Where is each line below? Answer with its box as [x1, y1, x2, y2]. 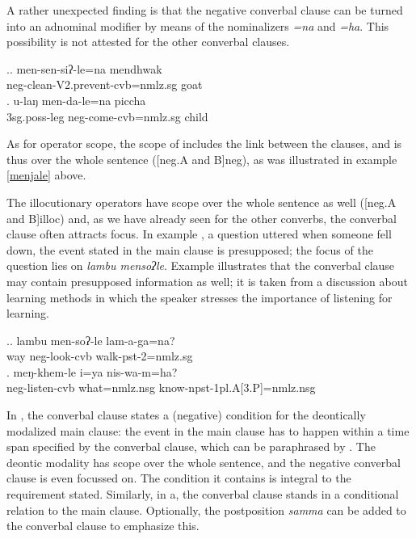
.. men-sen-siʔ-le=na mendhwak [6, 60, 162, 77]
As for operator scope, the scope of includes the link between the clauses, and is [6, 135, 402, 152]
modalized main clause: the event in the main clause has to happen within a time [6, 422, 410, 439]
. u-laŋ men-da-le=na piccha [6, 91, 146, 108]
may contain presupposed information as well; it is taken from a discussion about [6, 272, 408, 289]
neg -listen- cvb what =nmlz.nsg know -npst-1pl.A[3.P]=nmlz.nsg [6, 379, 316, 396]
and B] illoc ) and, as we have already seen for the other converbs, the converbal [6, 209, 397, 226]
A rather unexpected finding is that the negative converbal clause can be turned [6, 2, 403, 18]
